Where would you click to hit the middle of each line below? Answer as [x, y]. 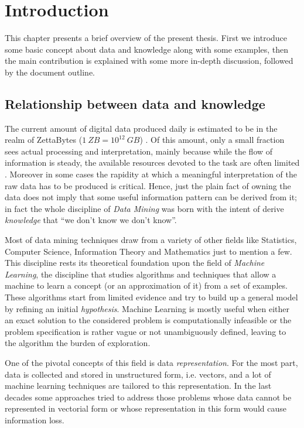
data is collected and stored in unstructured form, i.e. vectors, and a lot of [138, 374]
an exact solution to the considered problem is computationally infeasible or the [148, 320]
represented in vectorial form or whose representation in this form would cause [146, 408]
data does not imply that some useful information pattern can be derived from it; [151, 197]
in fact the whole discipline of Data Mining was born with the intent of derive [144, 208]
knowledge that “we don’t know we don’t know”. [91, 220]
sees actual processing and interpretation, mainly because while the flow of [139, 151]
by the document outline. [50, 72]
